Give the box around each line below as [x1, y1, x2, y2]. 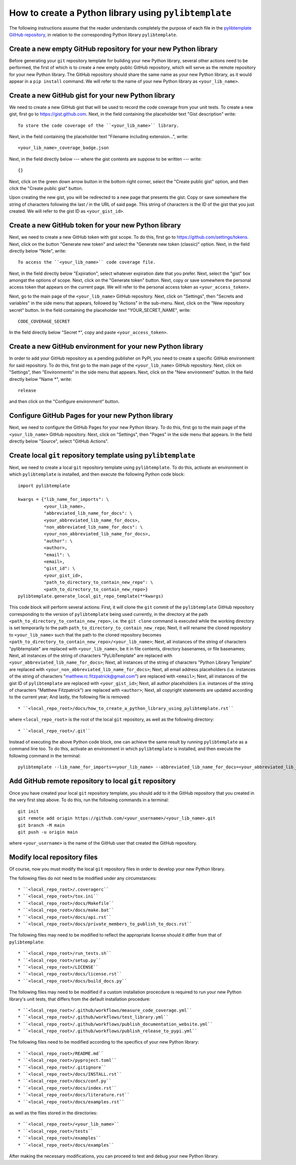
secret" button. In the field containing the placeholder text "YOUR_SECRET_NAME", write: [9, 307, 191, 313]
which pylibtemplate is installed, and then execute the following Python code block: [9, 471, 185, 477]
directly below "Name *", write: [9, 376, 73, 382]
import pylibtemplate [18, 483, 70, 489]
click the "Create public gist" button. [9, 186, 83, 191]
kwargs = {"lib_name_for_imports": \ [18, 496, 110, 502]
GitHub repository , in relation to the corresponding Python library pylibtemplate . [9, 32, 178, 38]
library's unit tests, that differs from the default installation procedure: [9, 996, 150, 1002]
